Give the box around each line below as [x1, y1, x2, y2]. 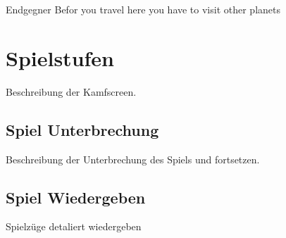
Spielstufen [6, 43, 115, 72]
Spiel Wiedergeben [6, 186, 146, 208]
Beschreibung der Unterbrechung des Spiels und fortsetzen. [6, 151, 260, 166]
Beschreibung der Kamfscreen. [6, 84, 137, 99]
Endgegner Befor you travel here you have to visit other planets [6, 2, 281, 16]
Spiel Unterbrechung [6, 118, 159, 140]
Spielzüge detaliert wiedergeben [6, 219, 142, 234]
